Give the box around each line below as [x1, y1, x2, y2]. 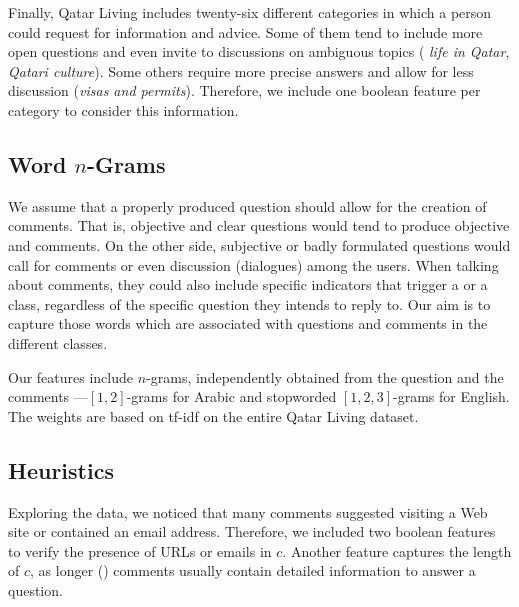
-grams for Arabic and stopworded [126, 386, 337, 407]
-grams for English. [393, 386, 510, 407]
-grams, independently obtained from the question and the [146, 366, 504, 387]
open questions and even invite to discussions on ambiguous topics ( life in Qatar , [8, 41, 510, 62]
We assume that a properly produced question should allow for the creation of [8, 195, 487, 216]
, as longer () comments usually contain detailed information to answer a [30, 560, 476, 581]
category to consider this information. [8, 99, 239, 120]
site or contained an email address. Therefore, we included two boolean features [8, 521, 496, 542]
